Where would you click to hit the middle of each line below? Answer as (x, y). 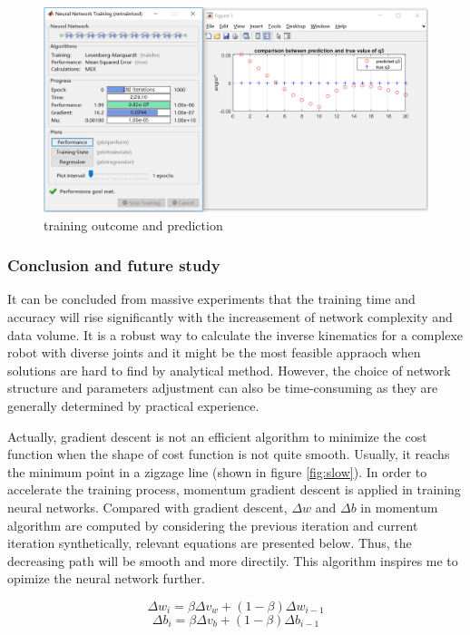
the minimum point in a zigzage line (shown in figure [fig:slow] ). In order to (217, 471)
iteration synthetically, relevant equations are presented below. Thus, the (210, 543)
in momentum (399, 508)
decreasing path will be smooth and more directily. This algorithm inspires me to (233, 560)
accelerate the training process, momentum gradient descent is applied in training (234, 489)
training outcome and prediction (133, 225)
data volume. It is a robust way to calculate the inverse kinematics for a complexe (235, 334)
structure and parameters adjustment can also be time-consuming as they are (223, 388)
